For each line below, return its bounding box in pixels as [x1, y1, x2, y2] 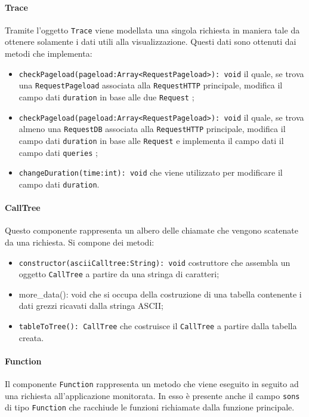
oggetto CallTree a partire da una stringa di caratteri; [18, 268, 220, 280]
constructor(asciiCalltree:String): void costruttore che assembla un [18, 256, 291, 268]
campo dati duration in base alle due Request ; [18, 90, 194, 103]
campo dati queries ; [18, 146, 98, 158]
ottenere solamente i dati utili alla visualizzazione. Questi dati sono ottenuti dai [5, 35, 296, 48]
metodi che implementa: [5, 47, 92, 60]
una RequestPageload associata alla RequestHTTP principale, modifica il [18, 79, 283, 91]
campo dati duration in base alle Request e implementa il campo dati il [18, 134, 284, 146]
